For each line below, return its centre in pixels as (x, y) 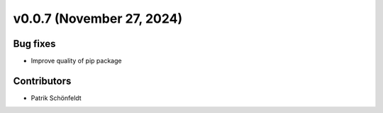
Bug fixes (34, 44)
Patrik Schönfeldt (56, 98)
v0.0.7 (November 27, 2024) (98, 18)
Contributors (42, 81)
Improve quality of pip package (76, 61)
